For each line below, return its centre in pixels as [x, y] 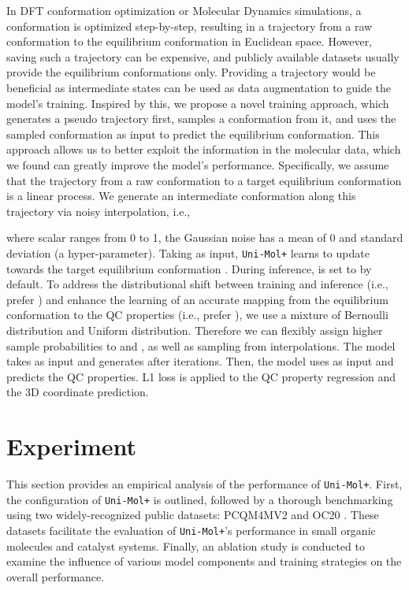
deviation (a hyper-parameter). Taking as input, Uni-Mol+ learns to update [188, 252]
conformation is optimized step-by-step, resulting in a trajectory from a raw [190, 26]
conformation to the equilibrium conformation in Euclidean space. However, [190, 41]
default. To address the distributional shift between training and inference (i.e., [197, 284]
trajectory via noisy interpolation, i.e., [99, 211]
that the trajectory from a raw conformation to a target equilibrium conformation [204, 180]
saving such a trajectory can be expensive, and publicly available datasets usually [203, 56]
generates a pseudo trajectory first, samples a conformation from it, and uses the [201, 119]
